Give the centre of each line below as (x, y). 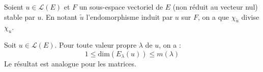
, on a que (213, 16)
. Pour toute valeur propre (96, 45)
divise (250, 16)
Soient (14, 7)
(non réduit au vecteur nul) (215, 7)
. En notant (60, 16)
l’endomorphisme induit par (129, 16)
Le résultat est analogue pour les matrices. (70, 63)
